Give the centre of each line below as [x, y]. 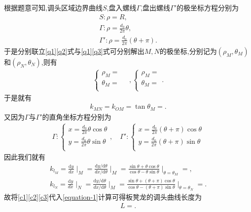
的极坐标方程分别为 [207, 7]
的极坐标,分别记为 [188, 51]
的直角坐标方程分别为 [77, 116]
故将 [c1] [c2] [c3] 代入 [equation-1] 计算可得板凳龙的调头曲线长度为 [103, 196]
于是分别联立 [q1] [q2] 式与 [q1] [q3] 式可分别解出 [74, 51]
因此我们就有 [25, 157]
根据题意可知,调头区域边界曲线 [53, 7]
